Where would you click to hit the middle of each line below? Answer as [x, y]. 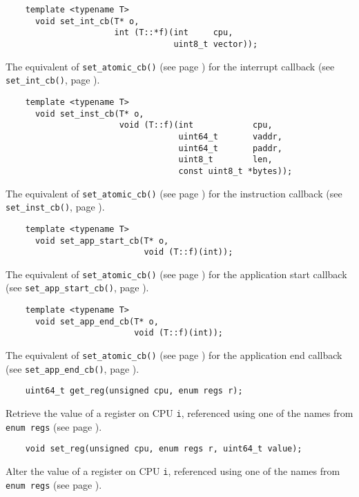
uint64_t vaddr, [230, 136]
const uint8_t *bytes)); [235, 171]
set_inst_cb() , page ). [55, 207]
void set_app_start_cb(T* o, [102, 241]
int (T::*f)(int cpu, [174, 33]
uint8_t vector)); [216, 44]
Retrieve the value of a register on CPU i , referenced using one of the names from [179, 413]
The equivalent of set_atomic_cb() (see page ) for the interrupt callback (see [170, 66]
